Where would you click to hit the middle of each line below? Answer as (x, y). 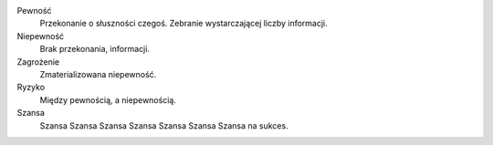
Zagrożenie (38, 62)
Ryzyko (31, 88)
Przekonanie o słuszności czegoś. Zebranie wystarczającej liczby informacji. (184, 24)
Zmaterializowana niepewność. (98, 74)
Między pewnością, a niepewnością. (108, 99)
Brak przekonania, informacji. (95, 49)
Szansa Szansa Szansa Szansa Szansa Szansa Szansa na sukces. (164, 125)
